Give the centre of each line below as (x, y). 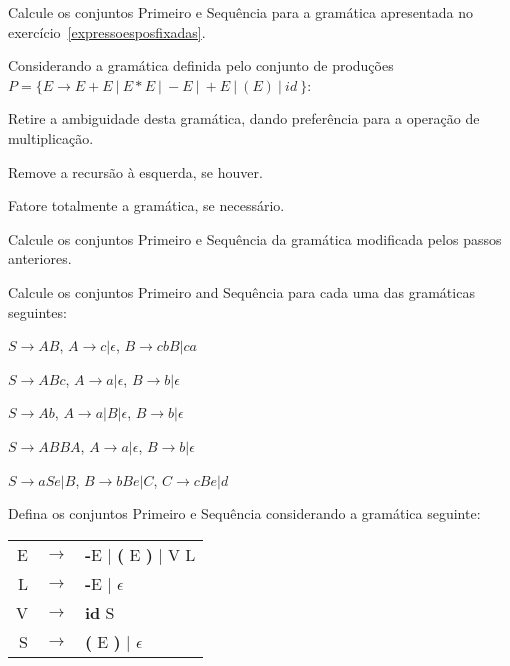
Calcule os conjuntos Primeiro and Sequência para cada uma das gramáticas (241, 291)
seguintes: (37, 311)
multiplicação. (51, 137)
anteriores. (40, 258)
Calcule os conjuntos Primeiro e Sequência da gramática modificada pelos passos (255, 238)
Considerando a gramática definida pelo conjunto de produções (201, 65)
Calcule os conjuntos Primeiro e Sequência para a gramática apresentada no (240, 12)
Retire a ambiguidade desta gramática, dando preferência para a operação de (244, 118)
